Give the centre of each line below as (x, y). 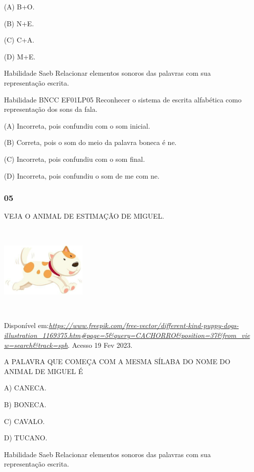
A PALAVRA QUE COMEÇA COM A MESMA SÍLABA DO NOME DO (117, 361)
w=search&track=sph (36, 345)
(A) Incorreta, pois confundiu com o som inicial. (77, 125)
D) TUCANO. (26, 438)
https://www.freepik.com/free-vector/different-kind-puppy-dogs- (144, 325)
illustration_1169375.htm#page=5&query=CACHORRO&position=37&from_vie (127, 335)
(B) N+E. (19, 23)
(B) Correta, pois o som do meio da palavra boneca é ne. (90, 142)
